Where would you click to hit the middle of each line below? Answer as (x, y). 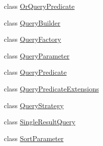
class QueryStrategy (34, 105)
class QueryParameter (37, 55)
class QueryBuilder (32, 22)
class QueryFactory (33, 39)
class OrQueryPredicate (39, 6)
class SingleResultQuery (40, 122)
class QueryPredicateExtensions (51, 88)
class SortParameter (34, 138)
